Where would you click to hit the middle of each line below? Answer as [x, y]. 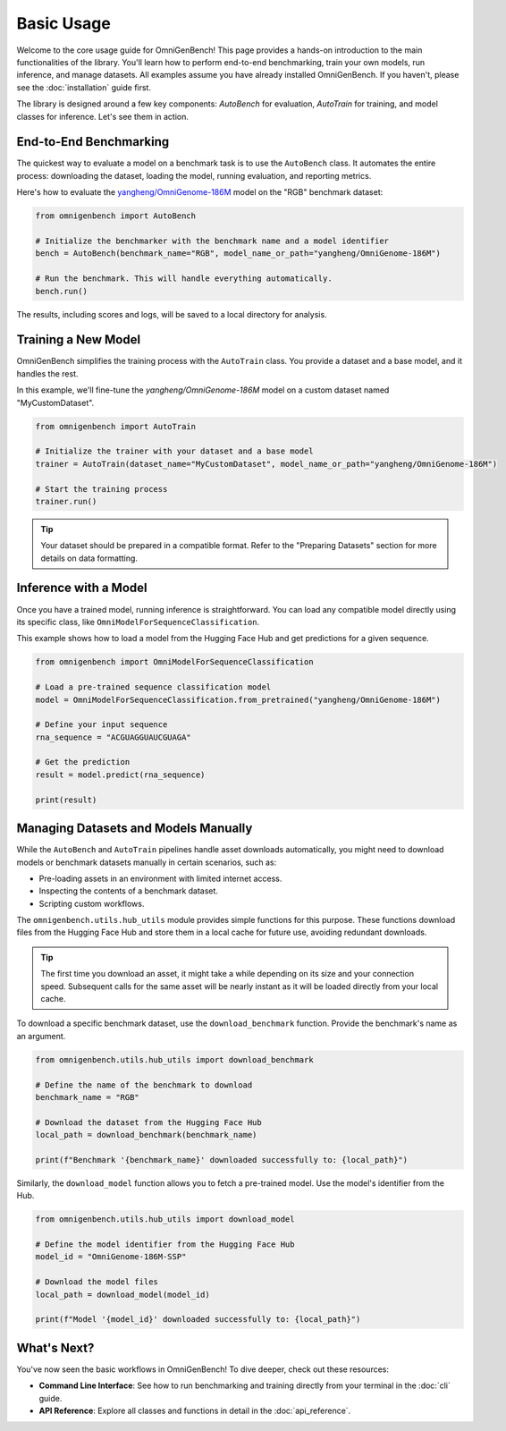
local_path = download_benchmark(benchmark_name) [146, 1135]
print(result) [66, 800]
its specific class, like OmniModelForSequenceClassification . [138, 622]
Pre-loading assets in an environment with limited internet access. [160, 878]
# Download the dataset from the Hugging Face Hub [149, 1122]
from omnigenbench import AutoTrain [116, 426]
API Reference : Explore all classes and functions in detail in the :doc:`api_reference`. [195, 1411]
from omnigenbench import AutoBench [116, 216]
